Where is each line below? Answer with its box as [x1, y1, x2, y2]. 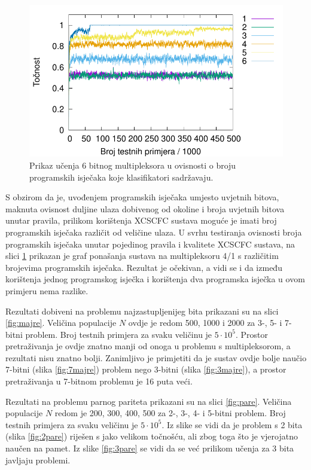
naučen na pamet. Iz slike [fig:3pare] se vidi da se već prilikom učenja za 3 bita [5, 442, 294, 454]
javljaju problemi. [5, 453, 71, 466]
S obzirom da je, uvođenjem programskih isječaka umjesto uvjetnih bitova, [5, 191, 279, 203]
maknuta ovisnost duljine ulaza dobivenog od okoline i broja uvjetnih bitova [5, 202, 285, 215]
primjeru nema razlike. [5, 284, 89, 297]
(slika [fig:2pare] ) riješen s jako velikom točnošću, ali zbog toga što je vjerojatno [5, 430, 298, 442]
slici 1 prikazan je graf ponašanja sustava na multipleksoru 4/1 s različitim [5, 249, 279, 262]
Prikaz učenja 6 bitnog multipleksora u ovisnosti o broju [29, 158, 236, 171]
